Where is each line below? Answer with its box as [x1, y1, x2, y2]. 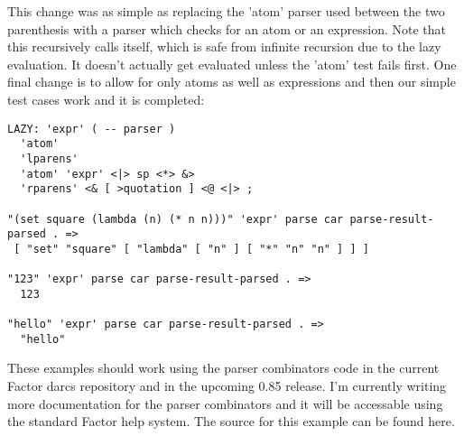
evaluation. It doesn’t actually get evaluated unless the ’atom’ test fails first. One [7, 54, 457, 73]
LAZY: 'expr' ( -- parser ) [7, 122, 176, 135]
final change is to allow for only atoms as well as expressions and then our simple [7, 72, 456, 91]
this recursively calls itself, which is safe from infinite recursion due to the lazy [7, 37, 441, 56]
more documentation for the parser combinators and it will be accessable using [7, 394, 443, 413]
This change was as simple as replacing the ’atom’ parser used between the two [7, 2, 445, 20]
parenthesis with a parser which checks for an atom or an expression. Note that [7, 19, 446, 38]
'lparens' [20, 152, 79, 165]
